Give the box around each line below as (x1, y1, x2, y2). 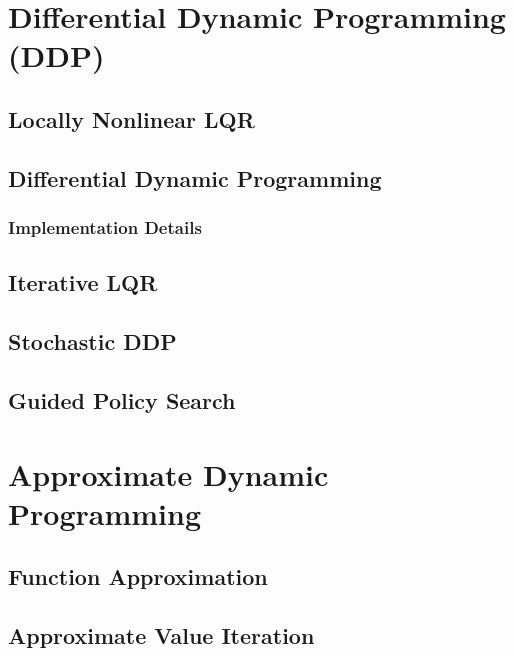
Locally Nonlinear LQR (8, 103, 255, 134)
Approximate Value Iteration (8, 620, 315, 651)
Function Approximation (8, 561, 268, 592)
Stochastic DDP (8, 326, 177, 357)
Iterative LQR (8, 267, 158, 298)
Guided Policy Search (8, 384, 236, 415)
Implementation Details (8, 215, 202, 240)
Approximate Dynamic (8, 453, 329, 494)
